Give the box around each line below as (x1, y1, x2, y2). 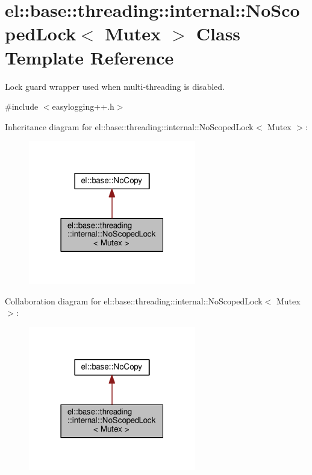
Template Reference (5, 45, 174, 69)
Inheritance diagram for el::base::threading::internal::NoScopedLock (5, 120, 254, 133)
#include (5, 100, 39, 113)
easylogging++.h (52, 100, 114, 113)
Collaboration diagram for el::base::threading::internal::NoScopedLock (5, 294, 263, 307)
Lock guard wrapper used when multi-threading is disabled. (5, 80, 225, 92)
